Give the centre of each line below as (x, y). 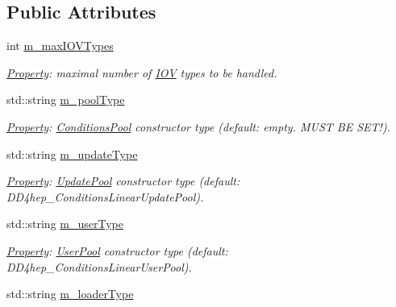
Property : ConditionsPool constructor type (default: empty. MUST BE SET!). (198, 126)
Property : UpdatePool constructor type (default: (123, 181)
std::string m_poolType (66, 100)
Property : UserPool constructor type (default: (117, 250)
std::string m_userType (65, 224)
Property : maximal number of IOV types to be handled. (142, 72)
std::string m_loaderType (70, 294)
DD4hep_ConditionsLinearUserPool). (99, 266)
